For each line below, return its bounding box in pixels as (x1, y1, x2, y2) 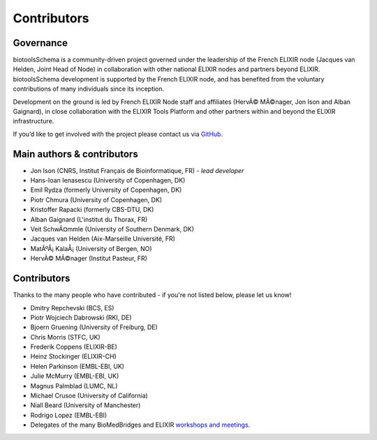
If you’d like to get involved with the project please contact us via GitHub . (13, 130, 223, 138)
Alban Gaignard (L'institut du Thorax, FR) (30, 215, 148, 223)
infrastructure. (13, 117, 54, 126)
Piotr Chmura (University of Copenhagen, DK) (30, 195, 163, 204)
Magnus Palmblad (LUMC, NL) (30, 381, 118, 390)
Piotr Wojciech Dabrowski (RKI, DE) (30, 313, 132, 321)
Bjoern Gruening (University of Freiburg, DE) (30, 323, 158, 331)
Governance (13, 37, 68, 49)
